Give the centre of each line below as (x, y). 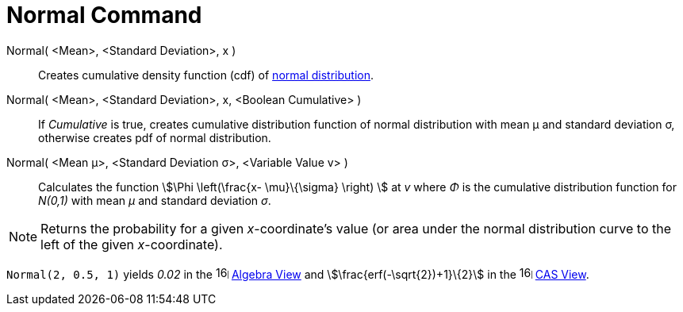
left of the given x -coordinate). (132, 244)
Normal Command (104, 15)
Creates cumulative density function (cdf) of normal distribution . (206, 75)
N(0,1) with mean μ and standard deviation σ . (155, 200)
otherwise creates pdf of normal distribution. (155, 137)
